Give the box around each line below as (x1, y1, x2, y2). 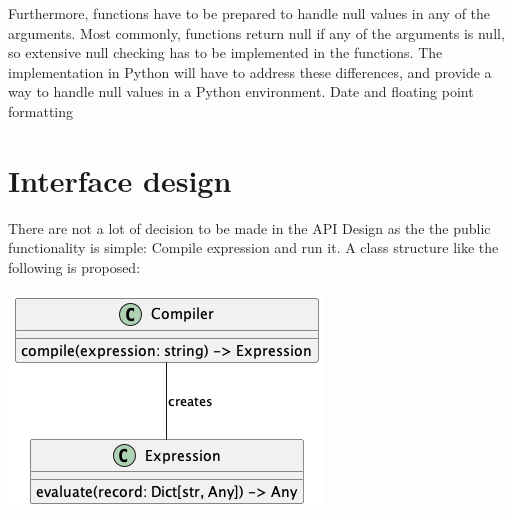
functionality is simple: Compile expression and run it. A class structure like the (8, 237, 499, 258)
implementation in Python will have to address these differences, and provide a (8, 61, 492, 82)
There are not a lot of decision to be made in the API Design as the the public (8, 217, 491, 238)
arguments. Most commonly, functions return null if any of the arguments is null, (8, 22, 505, 43)
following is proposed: (8, 256, 141, 277)
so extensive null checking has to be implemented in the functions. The (8, 42, 443, 63)
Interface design (8, 159, 232, 200)
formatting (8, 100, 74, 121)
